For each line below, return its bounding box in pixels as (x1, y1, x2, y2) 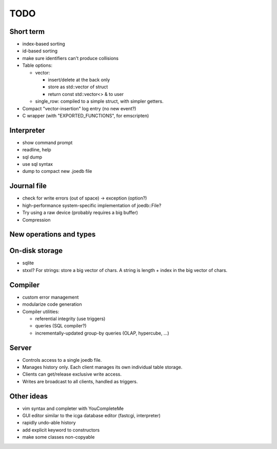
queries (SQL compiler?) (35, 323, 87, 329)
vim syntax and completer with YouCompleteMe (22, 405, 124, 412)
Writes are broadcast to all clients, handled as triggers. (22, 378, 138, 384)
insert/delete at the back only (48, 77, 110, 83)
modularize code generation (22, 301, 82, 307)
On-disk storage (9, 246, 63, 255)
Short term (9, 27, 45, 36)
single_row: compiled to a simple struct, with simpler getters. (35, 98, 164, 105)
